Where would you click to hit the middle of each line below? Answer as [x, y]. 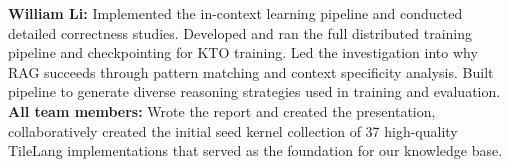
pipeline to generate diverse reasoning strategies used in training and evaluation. [254, 91]
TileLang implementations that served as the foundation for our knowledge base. [255, 150]
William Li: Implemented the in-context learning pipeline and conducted [235, 13]
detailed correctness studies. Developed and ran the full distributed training [240, 32]
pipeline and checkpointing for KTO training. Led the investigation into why [243, 52]
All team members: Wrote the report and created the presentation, [222, 110]
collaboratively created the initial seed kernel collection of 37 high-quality [233, 130]
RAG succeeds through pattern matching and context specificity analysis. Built [251, 71]
